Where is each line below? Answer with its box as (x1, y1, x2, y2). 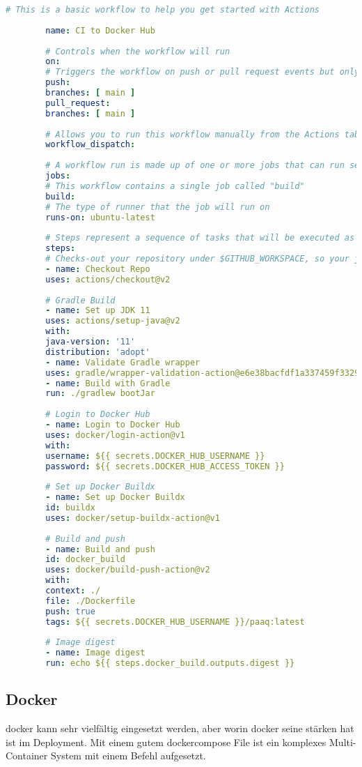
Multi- (329, 734, 356, 749)
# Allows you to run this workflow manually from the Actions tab (45, 129, 360, 139)
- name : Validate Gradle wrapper (45, 357, 200, 367)
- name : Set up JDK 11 (45, 305, 150, 316)
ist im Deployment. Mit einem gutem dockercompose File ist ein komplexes (6, 734, 326, 749)
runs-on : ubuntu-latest (45, 212, 155, 222)
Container (6, 748, 48, 763)
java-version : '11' (45, 337, 136, 347)
